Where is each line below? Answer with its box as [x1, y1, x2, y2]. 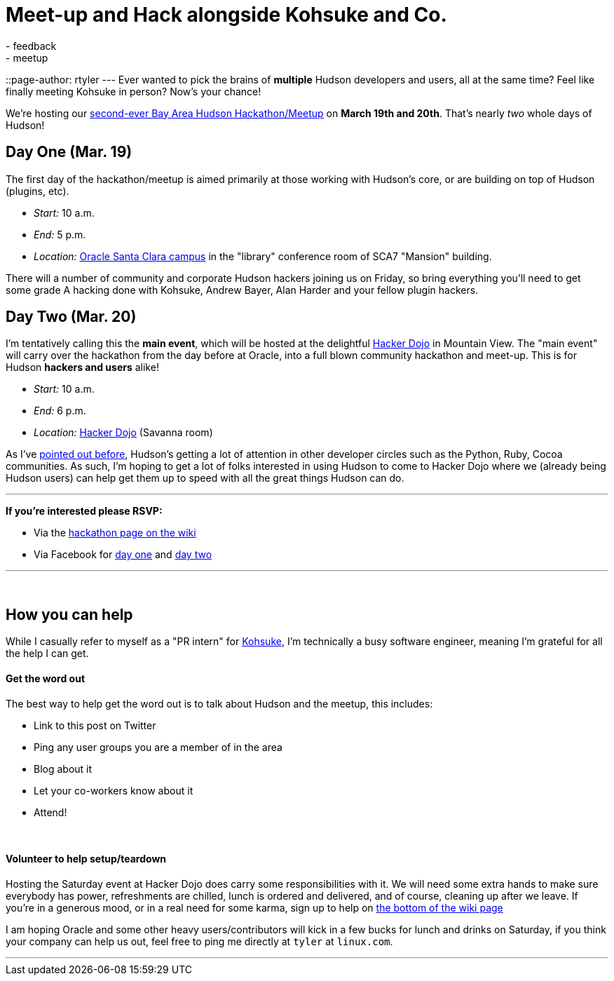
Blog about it [34, 762, 93, 775]
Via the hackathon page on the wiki [34, 527, 196, 539]
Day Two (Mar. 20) [6, 308, 137, 326]
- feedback [6, 39, 57, 52]
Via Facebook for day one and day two [34, 548, 212, 561]
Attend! [34, 806, 67, 818]
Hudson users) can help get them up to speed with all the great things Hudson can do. [6, 472, 404, 485]
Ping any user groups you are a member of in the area [34, 740, 282, 753]
